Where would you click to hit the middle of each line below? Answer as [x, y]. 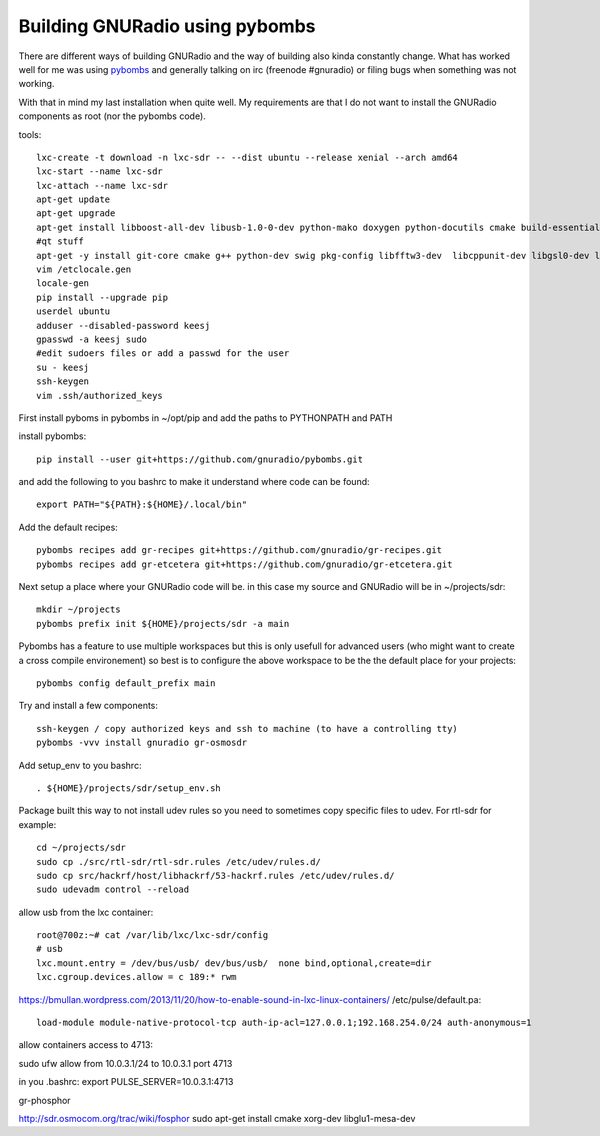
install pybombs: [52, 436]
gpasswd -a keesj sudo [92, 339]
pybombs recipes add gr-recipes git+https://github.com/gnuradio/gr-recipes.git [239, 550]
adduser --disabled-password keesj [123, 325]
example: [37, 824]
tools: [30, 134]
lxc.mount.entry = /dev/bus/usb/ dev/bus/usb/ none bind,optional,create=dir [234, 963]
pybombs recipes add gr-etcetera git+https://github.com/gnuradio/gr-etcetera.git [244, 564]
